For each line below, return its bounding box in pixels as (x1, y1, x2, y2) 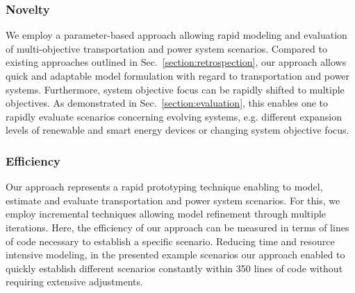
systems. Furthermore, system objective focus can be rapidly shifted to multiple (6, 82, 345, 96)
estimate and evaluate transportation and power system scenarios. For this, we (6, 193, 340, 207)
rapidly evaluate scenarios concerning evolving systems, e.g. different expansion (6, 109, 342, 123)
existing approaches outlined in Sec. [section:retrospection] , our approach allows (6, 55, 347, 69)
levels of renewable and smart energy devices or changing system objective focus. (6, 123, 349, 137)
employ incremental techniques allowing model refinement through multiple (6, 206, 327, 221)
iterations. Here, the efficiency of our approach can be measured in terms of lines (6, 220, 349, 234)
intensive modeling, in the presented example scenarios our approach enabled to (6, 247, 345, 262)
